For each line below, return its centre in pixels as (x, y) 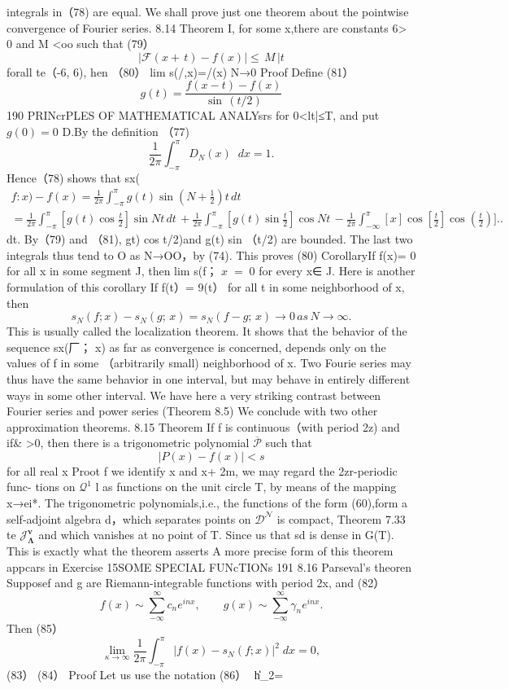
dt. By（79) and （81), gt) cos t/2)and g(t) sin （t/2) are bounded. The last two (210, 239)
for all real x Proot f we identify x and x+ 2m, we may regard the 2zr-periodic (202, 470)
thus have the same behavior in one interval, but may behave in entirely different (209, 378)
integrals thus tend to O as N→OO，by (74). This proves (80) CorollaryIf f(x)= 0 (211, 255)
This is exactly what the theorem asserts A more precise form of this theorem (200, 551)
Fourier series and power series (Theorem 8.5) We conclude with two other (192, 411)
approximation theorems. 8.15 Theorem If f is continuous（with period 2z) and (203, 426)
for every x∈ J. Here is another (337, 271)
